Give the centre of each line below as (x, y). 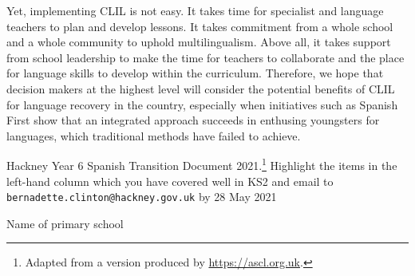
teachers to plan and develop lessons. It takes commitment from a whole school (200, 26)
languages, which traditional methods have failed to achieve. (154, 135)
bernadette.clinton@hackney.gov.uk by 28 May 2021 (142, 197)
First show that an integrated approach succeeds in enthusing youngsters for (193, 120)
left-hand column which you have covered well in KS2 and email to (170, 181)
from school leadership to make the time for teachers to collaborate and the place (206, 57)
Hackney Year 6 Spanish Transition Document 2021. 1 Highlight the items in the (202, 164)
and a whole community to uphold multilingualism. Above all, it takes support (199, 42)
